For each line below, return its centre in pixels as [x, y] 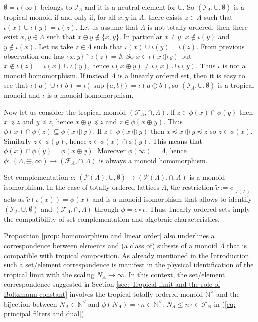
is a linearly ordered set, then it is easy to [181, 75]
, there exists [163, 17]
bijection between [31, 303]
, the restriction [190, 187]
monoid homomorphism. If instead [56, 75]
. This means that [175, 141]
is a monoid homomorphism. [90, 95]
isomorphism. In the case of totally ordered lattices [82, 187]
